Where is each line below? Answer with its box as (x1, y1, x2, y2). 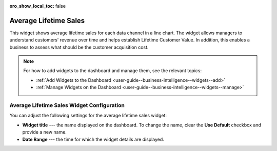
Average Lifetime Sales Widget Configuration (9, 102, 125, 109)
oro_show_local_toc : (9, 3, 55, 9)
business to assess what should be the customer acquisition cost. (9, 44, 149, 50)
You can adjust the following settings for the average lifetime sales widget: (9, 113, 167, 119)
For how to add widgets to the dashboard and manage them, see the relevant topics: (23, 68, 202, 74)
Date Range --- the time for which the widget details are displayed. (22, 136, 164, 142)
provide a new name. (22, 129, 67, 135)
